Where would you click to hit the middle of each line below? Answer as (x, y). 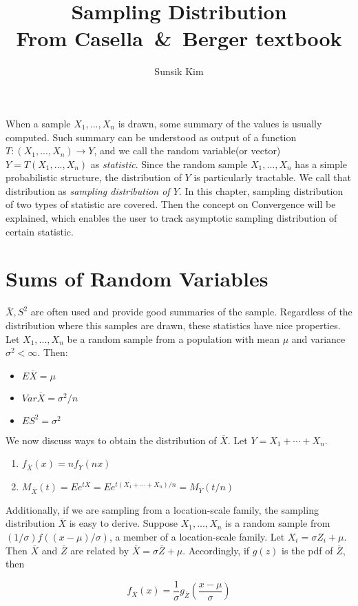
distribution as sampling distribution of (88, 190)
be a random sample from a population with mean (173, 338)
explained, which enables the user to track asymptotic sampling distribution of (171, 218)
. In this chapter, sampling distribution (261, 190)
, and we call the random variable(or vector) (187, 150)
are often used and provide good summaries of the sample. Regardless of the (191, 312)
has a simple (321, 164)
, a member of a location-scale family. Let (197, 537)
